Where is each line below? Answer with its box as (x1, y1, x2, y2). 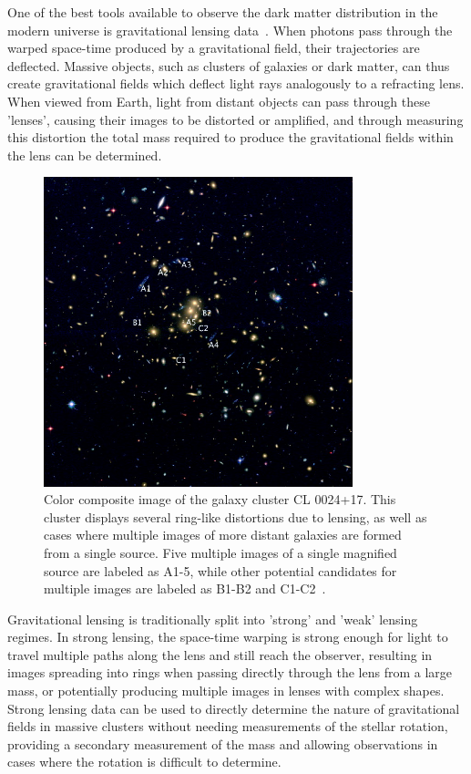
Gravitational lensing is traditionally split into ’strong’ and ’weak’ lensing (7, 609, 418, 628)
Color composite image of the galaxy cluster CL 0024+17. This (44, 490, 396, 509)
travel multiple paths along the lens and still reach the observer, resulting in (7, 645, 433, 664)
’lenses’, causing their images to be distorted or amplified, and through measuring (7, 109, 464, 129)
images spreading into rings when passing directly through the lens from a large (7, 663, 452, 682)
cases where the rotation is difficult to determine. (7, 752, 282, 771)
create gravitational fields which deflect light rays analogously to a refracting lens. (7, 74, 465, 93)
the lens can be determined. (7, 145, 162, 164)
